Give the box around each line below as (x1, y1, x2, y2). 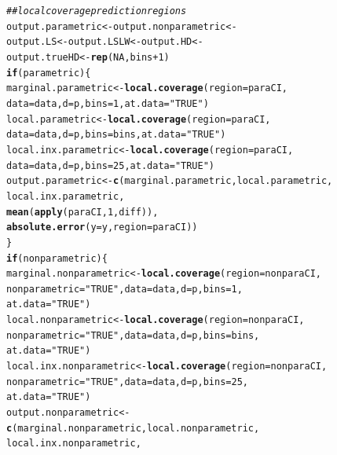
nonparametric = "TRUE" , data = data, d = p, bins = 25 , (6, 376, 248, 387)
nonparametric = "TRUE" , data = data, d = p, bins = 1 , (6, 283, 243, 295)
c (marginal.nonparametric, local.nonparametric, (6, 422, 260, 434)
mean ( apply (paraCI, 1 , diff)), (6, 206, 159, 218)
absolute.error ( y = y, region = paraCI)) (6, 222, 198, 233)
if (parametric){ (6, 67, 91, 79)
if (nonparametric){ (6, 252, 108, 264)
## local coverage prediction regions (6, 6, 187, 17)
